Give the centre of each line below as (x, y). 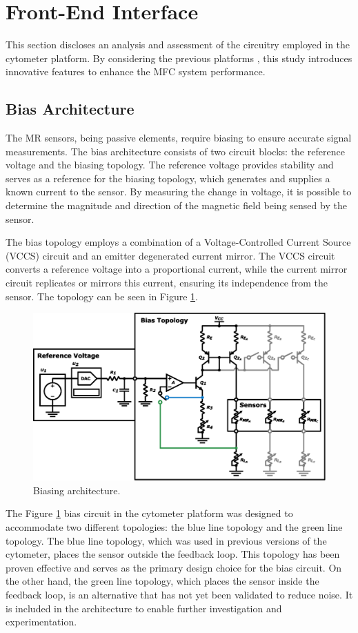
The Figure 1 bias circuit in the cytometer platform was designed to (149, 513)
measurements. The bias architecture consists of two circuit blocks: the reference (175, 151)
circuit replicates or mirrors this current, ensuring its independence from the (167, 283)
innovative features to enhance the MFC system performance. (136, 71)
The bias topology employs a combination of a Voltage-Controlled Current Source (178, 242)
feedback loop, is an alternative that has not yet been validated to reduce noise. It (179, 595)
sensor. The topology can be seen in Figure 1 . (102, 296)
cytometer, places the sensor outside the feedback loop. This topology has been (173, 554)
